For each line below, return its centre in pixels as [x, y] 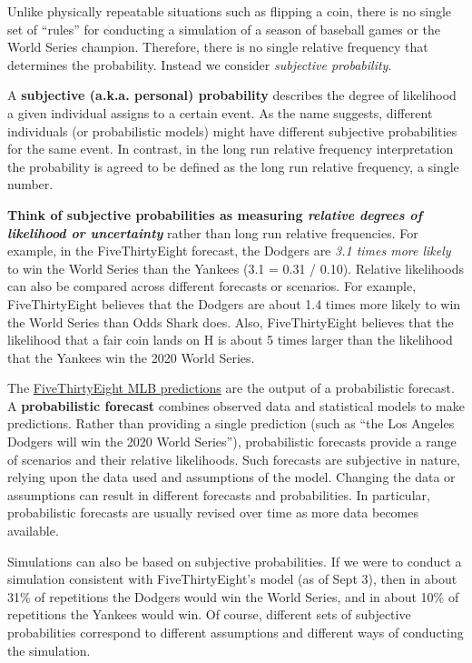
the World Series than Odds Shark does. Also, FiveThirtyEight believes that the [231, 321]
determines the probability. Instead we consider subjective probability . [200, 64]
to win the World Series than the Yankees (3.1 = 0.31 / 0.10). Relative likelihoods [236, 268]
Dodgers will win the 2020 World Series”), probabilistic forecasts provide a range [232, 442]
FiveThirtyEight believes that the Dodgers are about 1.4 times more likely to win [234, 303]
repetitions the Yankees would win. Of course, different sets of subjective [209, 614]
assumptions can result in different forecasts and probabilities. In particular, [219, 494]
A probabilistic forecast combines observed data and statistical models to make [236, 405]
